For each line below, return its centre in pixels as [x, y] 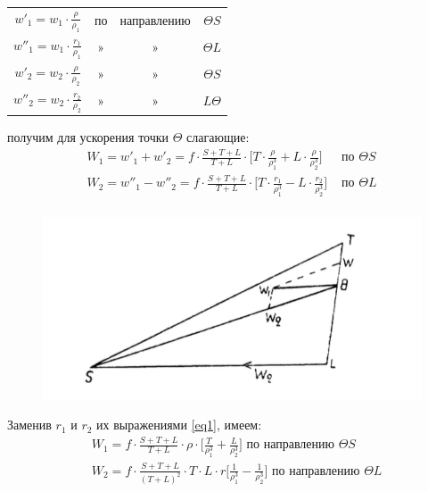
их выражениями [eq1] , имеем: [179, 425]
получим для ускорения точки [88, 137]
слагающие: [218, 137]
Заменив [29, 425]
